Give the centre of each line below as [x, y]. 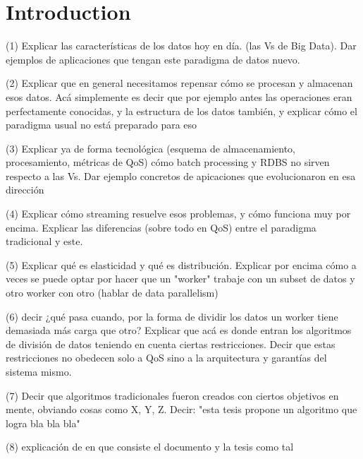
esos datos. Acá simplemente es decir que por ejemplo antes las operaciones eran [179, 96]
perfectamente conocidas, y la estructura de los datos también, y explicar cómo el [181, 111]
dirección [25, 190]
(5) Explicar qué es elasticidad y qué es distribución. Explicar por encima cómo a [181, 264]
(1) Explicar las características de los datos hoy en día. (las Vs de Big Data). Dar [181, 46]
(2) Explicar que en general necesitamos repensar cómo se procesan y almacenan [179, 83]
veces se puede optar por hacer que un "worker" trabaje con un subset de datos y [180, 279]
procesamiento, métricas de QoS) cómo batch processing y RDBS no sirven [168, 162]
